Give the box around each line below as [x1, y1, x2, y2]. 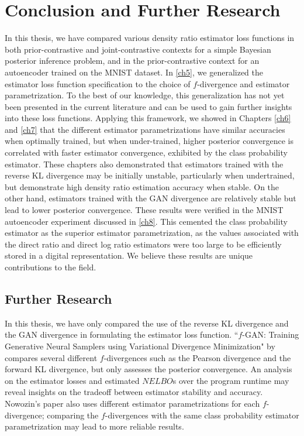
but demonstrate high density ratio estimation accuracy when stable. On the [5, 180, 279, 193]
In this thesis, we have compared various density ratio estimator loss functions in [5, 32, 295, 44]
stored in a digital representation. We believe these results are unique [5, 249, 253, 262]
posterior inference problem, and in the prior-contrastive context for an [5, 54, 260, 67]
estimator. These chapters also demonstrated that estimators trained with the [5, 157, 284, 170]
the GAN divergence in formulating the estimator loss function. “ [5, 328, 239, 341]
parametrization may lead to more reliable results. [5, 420, 184, 432]
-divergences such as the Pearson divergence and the [103, 351, 291, 363]
